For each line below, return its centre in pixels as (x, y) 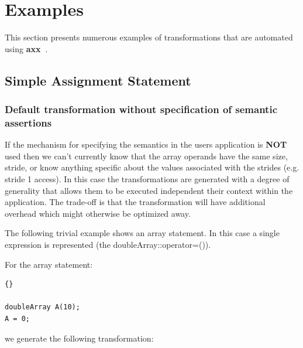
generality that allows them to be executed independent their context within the (149, 190)
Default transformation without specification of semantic (141, 109)
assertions (28, 122)
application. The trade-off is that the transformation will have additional (135, 202)
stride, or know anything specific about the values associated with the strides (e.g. (152, 167)
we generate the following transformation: (79, 338)
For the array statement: (49, 264)
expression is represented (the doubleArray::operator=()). (108, 244)
